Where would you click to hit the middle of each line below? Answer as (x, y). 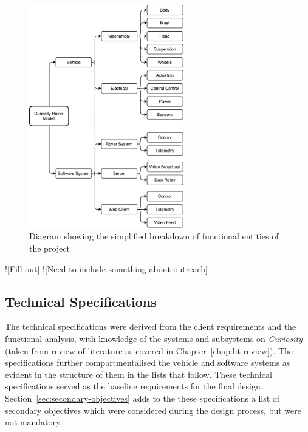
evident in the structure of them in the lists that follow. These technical (139, 374)
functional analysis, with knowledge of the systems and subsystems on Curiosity (154, 339)
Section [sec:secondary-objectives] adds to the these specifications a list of (142, 398)
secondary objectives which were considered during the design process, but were (153, 410)
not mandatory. (34, 422)
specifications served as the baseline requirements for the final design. (134, 386)
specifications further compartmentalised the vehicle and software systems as (148, 362)
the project (50, 248)
